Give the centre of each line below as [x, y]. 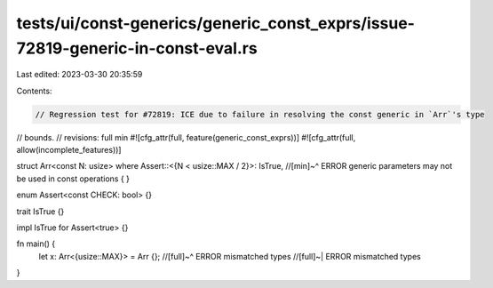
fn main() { [36, 244]
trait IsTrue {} [40, 211]
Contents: [34, 91]
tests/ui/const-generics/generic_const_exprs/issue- [215, 23]
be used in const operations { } [73, 179]
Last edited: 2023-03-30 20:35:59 [80, 75]
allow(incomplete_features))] [69, 150]
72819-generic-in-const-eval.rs [137, 48]
